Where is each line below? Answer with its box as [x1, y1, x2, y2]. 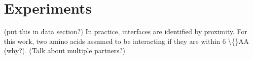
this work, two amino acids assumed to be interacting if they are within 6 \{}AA [4, 36, 249, 46]
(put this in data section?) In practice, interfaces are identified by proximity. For [4, 26, 247, 37]
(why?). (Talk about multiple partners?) [4, 45, 125, 56]
